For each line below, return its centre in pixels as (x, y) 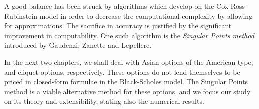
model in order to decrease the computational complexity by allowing (146, 16)
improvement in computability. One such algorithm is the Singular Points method (129, 35)
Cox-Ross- (232, 6)
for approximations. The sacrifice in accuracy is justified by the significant (118, 26)
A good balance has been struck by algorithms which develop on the (109, 6)
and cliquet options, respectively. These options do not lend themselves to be (122, 71)
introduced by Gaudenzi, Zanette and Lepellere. (78, 45)
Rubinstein (21, 16)
